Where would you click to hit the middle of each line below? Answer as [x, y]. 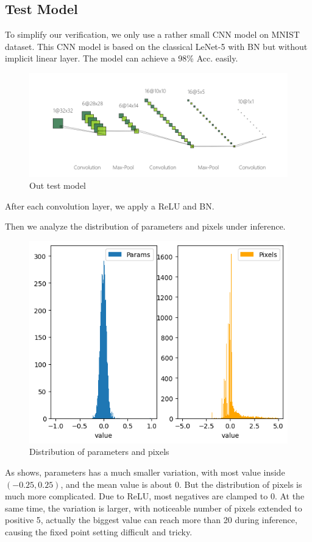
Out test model [58, 185]
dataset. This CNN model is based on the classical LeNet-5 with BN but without [156, 46]
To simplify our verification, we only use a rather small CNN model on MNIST [152, 34]
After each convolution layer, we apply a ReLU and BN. [110, 206]
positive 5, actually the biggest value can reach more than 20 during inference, [151, 520]
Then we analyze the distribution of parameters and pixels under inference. [145, 226]
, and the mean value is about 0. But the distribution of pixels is [181, 484]
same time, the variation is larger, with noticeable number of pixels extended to [154, 508]
